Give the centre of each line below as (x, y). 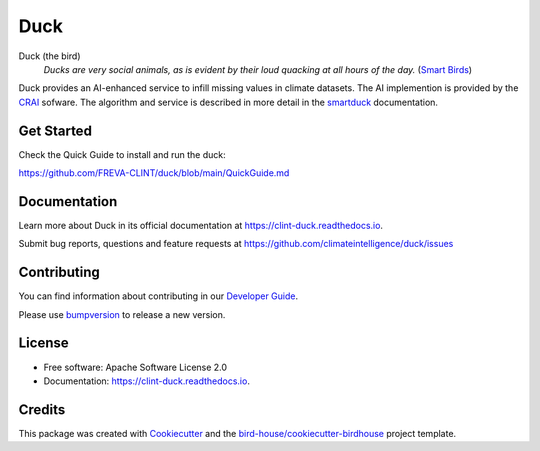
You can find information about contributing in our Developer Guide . (158, 296)
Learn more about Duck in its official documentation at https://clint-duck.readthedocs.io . (201, 225)
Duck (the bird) (49, 56)
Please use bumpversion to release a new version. (122, 314)
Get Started (55, 130)
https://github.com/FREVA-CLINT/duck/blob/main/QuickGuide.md (154, 173)
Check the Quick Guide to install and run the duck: (122, 154)
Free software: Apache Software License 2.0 (135, 367)
